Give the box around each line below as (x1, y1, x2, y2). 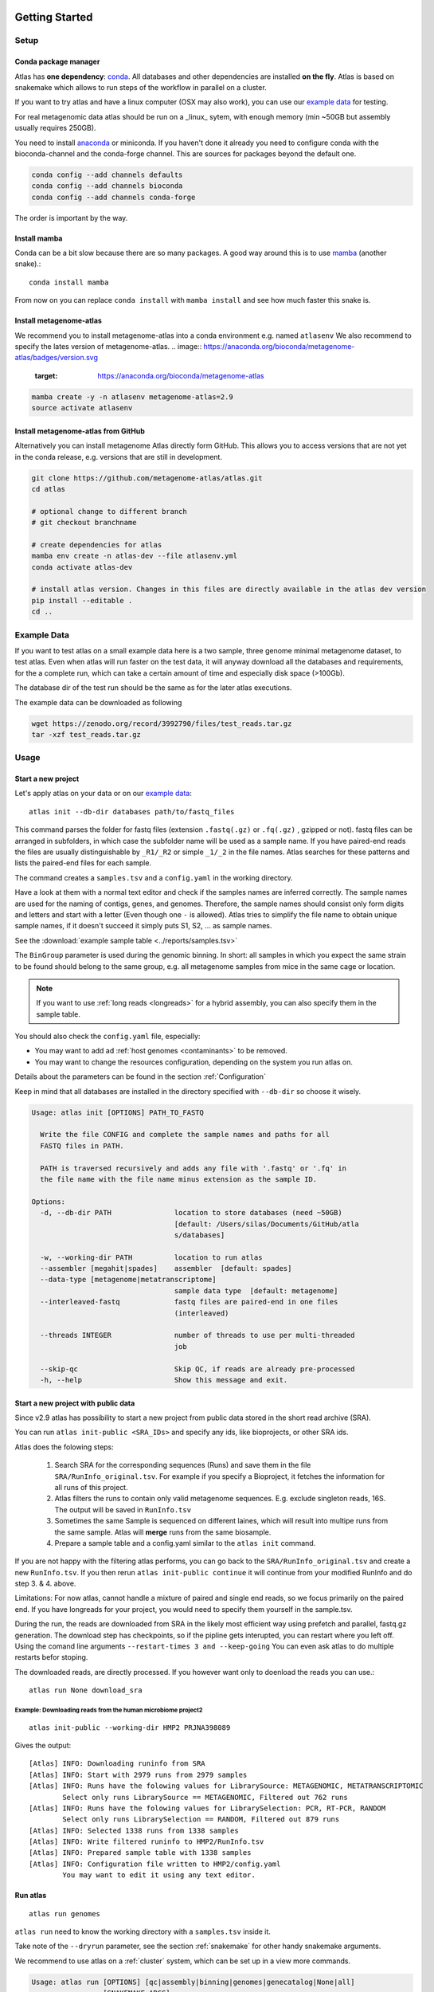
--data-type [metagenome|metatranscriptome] (40, 1275, 217, 1284)
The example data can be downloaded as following (14, 697, 182, 707)
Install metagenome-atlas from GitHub (14, 426, 145, 436)
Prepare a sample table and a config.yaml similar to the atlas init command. (54, 1538, 316, 1547)
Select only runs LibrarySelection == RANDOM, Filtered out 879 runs (62, 1815, 340, 1824)
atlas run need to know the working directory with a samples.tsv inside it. (14, 1927, 271, 1936)
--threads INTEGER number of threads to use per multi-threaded (40, 1331, 355, 1340)
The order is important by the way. (14, 213, 128, 222)
